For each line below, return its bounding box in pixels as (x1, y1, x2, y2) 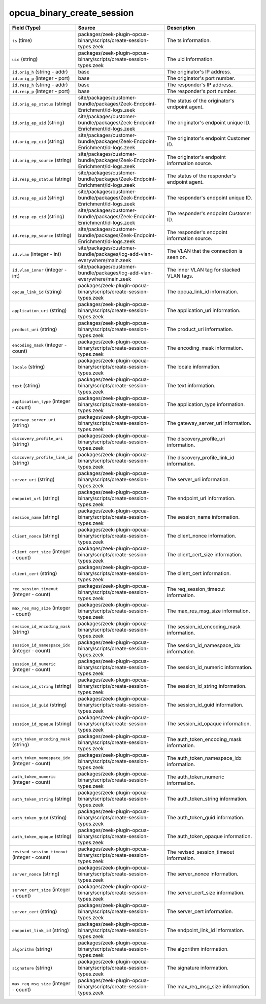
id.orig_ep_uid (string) (12, 119, 65, 126)
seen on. (166, 254, 187, 261)
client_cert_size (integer (12, 548, 71, 555)
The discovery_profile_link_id (166, 454, 234, 461)
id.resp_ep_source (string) (12, 232, 71, 238)
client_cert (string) (12, 569, 57, 576)
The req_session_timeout (166, 585, 225, 592)
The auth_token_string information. (166, 795, 248, 802)
